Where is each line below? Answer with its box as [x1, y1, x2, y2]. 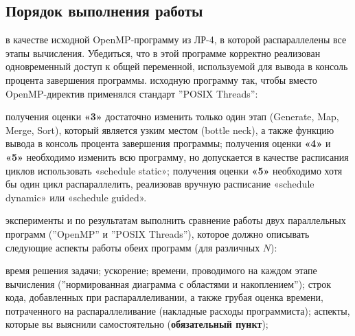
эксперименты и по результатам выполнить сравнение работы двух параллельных [5, 213, 346, 227]
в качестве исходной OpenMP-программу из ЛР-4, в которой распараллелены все [5, 32, 347, 47]
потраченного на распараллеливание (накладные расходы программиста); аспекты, [5, 303, 350, 317]
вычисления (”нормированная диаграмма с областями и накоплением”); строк [5, 276, 332, 291]
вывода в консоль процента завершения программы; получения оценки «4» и [5, 136, 331, 150]
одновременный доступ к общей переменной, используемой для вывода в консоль [5, 59, 348, 74]
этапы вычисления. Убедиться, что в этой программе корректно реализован [5, 45, 321, 60]
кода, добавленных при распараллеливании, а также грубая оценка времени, [5, 290, 323, 304]
